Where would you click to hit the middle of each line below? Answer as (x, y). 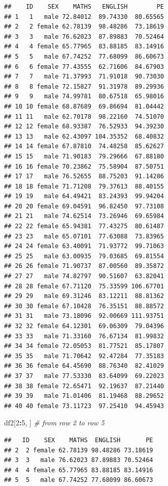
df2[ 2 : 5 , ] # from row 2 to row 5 (54, 423)
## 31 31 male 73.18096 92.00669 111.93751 (84, 316)
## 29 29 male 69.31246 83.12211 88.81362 (84, 296)
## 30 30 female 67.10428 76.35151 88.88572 (84, 306)
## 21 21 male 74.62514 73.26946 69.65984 (84, 216)
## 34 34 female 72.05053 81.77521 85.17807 (84, 346)
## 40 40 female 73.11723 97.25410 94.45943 (84, 406)
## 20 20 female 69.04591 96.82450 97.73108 (84, 206)
